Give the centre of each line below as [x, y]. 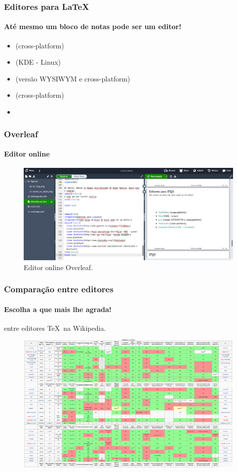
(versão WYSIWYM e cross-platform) [73, 78]
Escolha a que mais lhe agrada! [58, 309]
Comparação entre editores [59, 289]
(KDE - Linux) [38, 62]
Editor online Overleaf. [58, 267]
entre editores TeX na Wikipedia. [55, 328]
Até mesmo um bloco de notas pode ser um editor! [93, 26]
